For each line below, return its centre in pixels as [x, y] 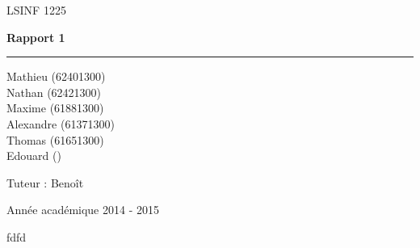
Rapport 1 [36, 37]
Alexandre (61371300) [61, 123]
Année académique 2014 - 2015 [83, 210]
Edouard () [34, 156]
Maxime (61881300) [55, 108]
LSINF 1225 [36, 10]
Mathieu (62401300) [56, 76]
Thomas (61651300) [55, 139]
